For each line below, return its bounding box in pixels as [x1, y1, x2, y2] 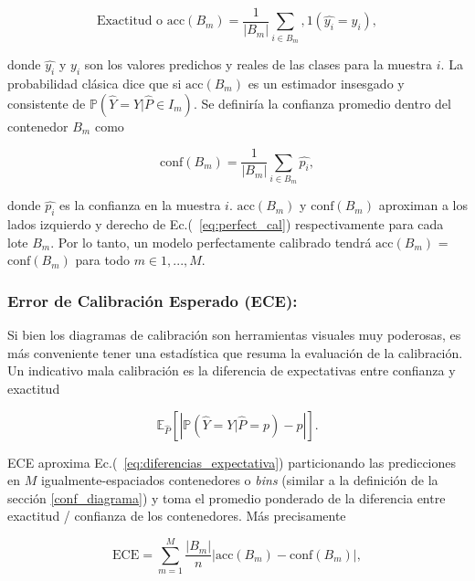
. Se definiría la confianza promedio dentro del [193, 93, 451, 112]
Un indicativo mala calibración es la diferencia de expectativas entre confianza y [7, 361, 456, 380]
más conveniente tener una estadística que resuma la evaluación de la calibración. [7, 343, 463, 362]
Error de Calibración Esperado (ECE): [7, 289, 298, 312]
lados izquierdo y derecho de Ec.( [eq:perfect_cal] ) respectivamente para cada [7, 215, 444, 234]
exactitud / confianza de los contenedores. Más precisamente [7, 506, 346, 525]
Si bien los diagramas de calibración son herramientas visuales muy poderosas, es [7, 325, 461, 344]
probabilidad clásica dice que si [7, 74, 182, 92]
